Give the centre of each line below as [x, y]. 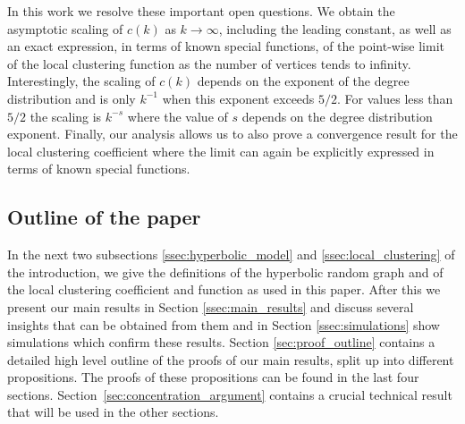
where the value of [178, 116]
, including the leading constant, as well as [335, 28]
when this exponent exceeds [238, 98]
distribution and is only [72, 98]
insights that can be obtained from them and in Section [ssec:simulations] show [224, 324]
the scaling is [66, 116]
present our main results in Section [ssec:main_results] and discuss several [211, 306]
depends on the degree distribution [337, 116]
